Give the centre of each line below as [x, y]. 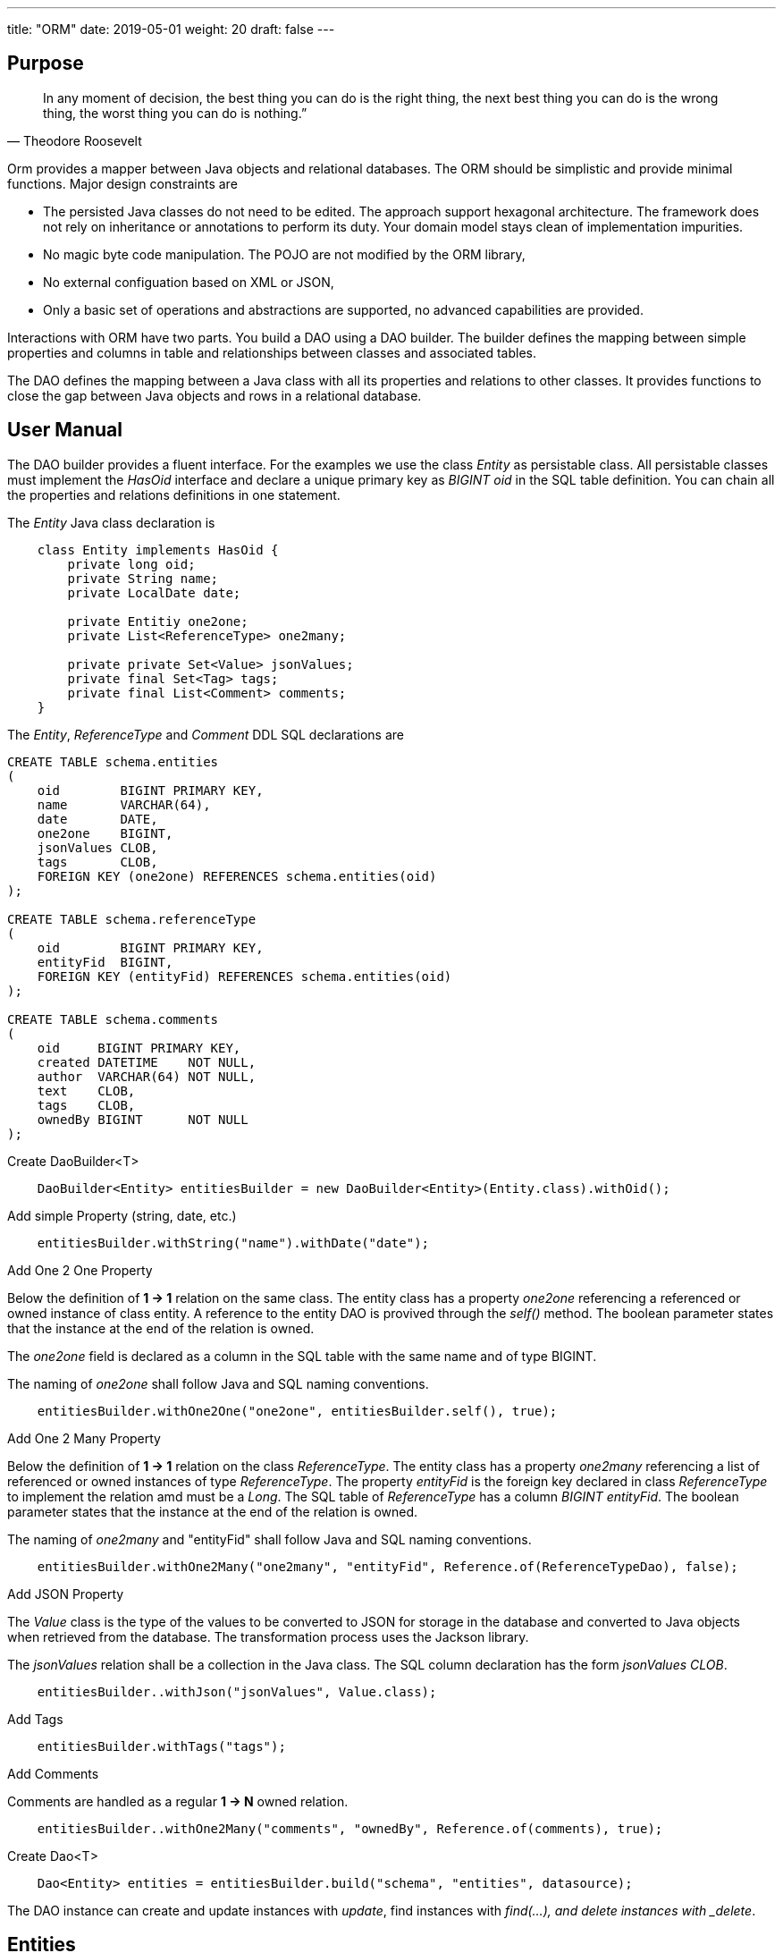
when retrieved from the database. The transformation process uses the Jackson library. [268, 1636]
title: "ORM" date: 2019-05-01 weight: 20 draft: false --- [171, 29]
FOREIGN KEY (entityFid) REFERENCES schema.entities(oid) [244, 976]
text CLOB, [86, 1091]
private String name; [143, 578]
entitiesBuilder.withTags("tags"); [161, 1746]
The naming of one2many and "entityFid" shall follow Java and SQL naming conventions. [269, 1539]
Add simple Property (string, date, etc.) [122, 1215]
